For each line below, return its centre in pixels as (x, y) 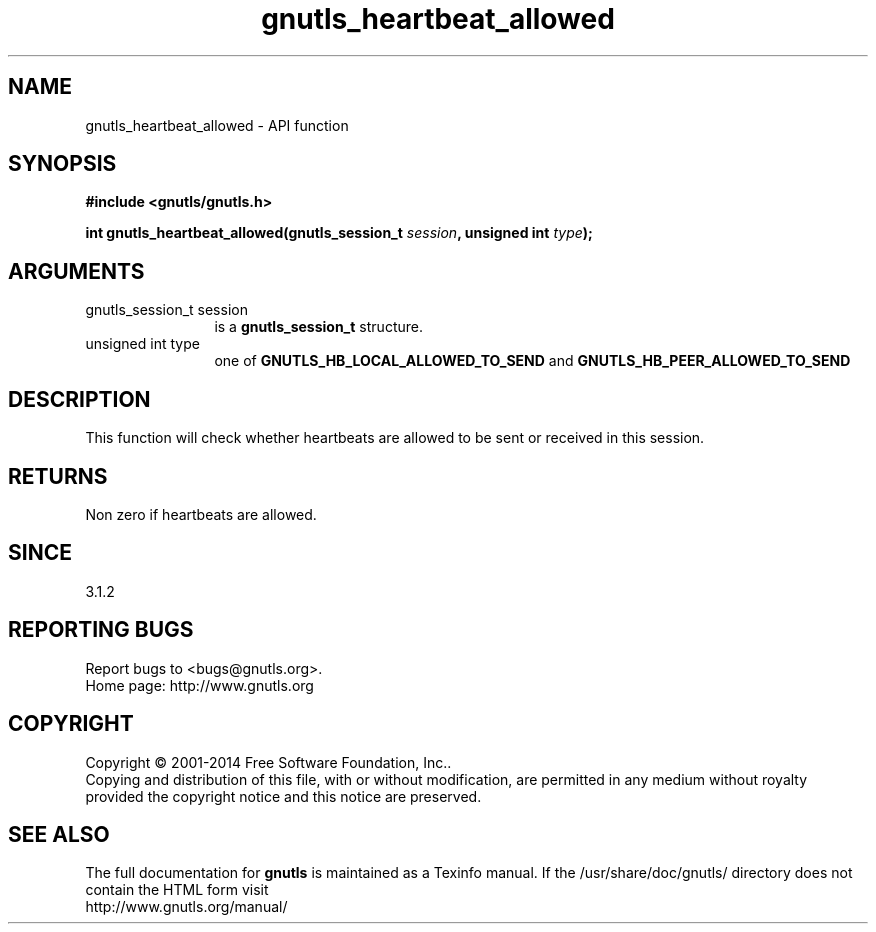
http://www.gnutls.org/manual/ (186, 907)
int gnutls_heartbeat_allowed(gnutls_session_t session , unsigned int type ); (339, 233)
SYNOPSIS (62, 164)
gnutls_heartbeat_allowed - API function (217, 125)
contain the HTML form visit (177, 890)
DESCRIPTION (79, 399)
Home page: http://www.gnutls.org (199, 685)
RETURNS (58, 476)
